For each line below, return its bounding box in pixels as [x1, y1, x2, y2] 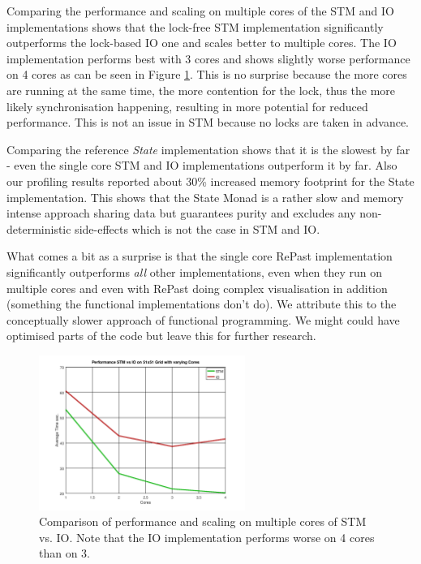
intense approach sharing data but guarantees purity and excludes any [6, 205, 356, 222]
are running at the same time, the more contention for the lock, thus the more [6, 81, 396, 98]
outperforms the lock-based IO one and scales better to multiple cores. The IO [6, 34, 397, 51]
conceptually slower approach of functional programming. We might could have [6, 311, 400, 328]
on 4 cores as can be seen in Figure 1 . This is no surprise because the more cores [6, 66, 407, 83]
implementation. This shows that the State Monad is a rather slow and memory [6, 188, 404, 205]
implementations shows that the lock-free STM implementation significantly [6, 18, 384, 35]
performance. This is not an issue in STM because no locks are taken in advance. [6, 114, 409, 131]
